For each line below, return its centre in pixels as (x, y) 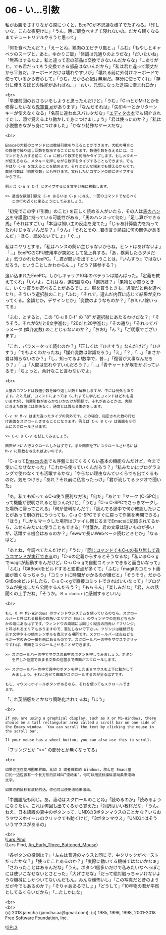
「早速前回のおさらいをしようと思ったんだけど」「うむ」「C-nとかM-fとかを (82, 101)
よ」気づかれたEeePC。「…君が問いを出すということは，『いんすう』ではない (83, 259)
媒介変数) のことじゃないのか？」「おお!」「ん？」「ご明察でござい (91, 329)
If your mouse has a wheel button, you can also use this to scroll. (79, 740)
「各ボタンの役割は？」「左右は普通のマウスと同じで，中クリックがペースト (82, 855)
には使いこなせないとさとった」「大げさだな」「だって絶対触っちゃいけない (81, 873)
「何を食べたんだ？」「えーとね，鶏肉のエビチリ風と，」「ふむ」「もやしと (79, 48)
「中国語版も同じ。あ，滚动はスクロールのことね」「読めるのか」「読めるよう (83, 799)
